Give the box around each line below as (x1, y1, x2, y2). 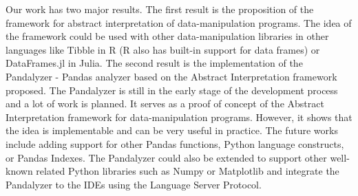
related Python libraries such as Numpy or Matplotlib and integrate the (36, 164, 339, 178)
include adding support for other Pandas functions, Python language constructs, (6, 136, 344, 151)
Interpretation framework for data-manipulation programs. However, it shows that (6, 109, 352, 124)
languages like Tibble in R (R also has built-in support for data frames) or (6, 42, 320, 56)
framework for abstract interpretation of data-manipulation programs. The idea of (6, 15, 352, 30)
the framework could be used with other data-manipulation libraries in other (6, 29, 329, 43)
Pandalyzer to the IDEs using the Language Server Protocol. (6, 177, 262, 191)
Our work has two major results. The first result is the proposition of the (6, 2, 314, 16)
